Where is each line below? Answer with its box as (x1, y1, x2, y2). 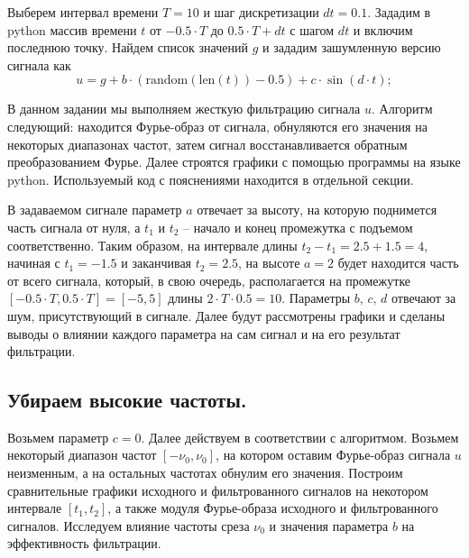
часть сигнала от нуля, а (7, 217, 141, 236)
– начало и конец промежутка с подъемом (183, 217, 413, 236)
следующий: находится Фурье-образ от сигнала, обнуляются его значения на (7, 116, 428, 135)
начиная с (7, 253, 60, 272)
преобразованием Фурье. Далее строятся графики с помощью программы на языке (7, 152, 461, 171)
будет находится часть (337, 253, 459, 272)
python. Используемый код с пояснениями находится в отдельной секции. (7, 169, 414, 188)
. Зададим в (367, 3, 431, 21)
